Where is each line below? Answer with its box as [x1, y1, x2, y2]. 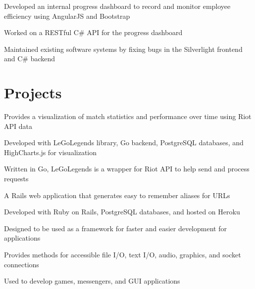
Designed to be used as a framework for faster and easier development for [4, 223, 227, 233]
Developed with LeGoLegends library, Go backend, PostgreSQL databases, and [4, 137, 244, 148]
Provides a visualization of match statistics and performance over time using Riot [4, 111, 252, 122]
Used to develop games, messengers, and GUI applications [4, 276, 180, 286]
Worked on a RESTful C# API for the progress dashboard [4, 27, 183, 38]
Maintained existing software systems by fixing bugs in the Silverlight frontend [4, 43, 243, 54]
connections [4, 259, 39, 269]
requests [4, 173, 29, 184]
